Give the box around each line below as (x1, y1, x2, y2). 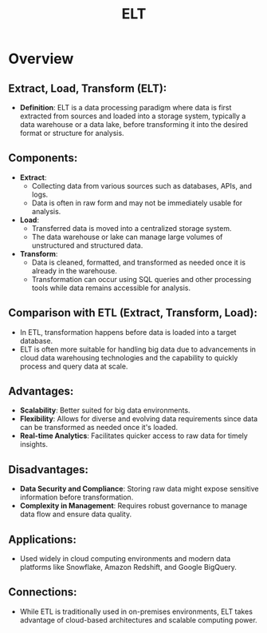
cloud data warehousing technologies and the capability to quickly (19, 352, 238, 362)
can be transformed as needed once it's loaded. (19, 423, 179, 432)
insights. (19, 440, 48, 449)
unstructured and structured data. (31, 241, 143, 250)
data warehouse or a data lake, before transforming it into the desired (19, 120, 249, 129)
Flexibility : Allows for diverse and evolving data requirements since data (19, 414, 258, 424)
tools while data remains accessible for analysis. (31, 283, 191, 293)
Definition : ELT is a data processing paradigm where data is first (19, 103, 232, 112)
